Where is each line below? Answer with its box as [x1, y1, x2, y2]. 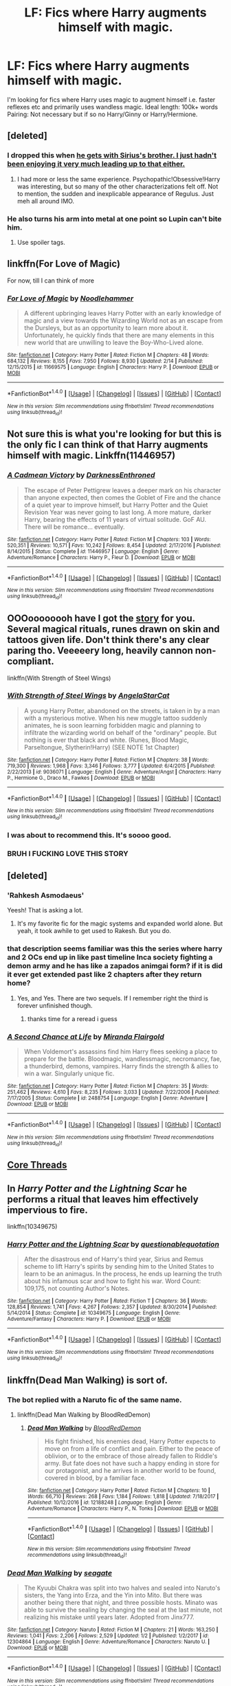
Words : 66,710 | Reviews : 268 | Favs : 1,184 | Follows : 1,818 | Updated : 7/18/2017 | [27, 1493, 219, 1500]
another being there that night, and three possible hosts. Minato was [23, 1599, 218, 1607]
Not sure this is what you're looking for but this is [7, 428, 222, 440]
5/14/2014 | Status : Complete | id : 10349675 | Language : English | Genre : [7, 1310, 181, 1317]
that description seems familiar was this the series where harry [7, 944, 223, 954]
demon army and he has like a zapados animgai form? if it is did [7, 961, 223, 971]
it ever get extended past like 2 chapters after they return [7, 970, 202, 979]
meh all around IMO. [16, 197, 74, 205]
